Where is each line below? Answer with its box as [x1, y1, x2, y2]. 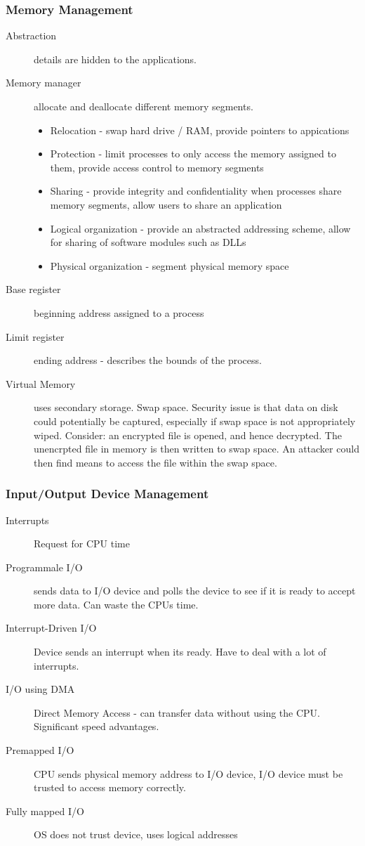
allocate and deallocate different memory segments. [34, 99, 253, 113]
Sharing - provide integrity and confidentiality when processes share [50, 183, 342, 198]
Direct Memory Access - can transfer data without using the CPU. [34, 705, 320, 720]
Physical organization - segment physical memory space [50, 258, 289, 273]
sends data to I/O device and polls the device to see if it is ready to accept [34, 583, 356, 598]
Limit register [6, 329, 65, 344]
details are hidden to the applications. [34, 51, 197, 66]
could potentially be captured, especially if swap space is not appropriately [34, 413, 356, 428]
